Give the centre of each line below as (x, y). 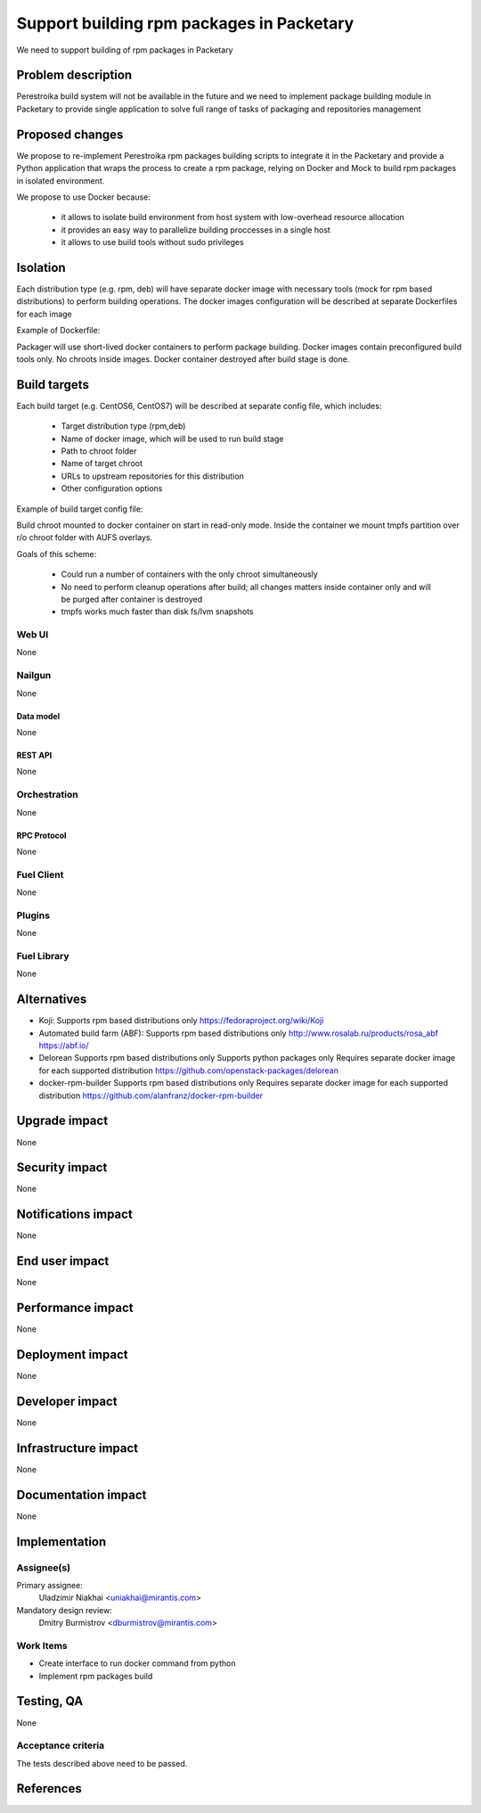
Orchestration (48, 795)
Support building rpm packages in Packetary (185, 23)
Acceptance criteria (61, 1745)
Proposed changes (70, 134)
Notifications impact (74, 1214)
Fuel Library (43, 956)
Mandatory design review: (65, 1610)
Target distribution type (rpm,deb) (123, 426)
